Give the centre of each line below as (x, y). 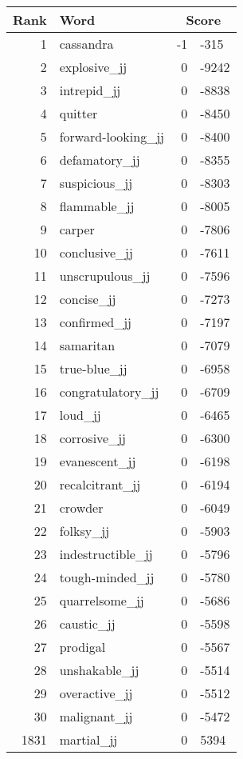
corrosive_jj (92, 438)
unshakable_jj (99, 670)
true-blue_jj (93, 368)
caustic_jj (87, 623)
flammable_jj (97, 206)
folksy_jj (84, 531)
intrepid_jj (90, 90)
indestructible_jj (106, 554)
